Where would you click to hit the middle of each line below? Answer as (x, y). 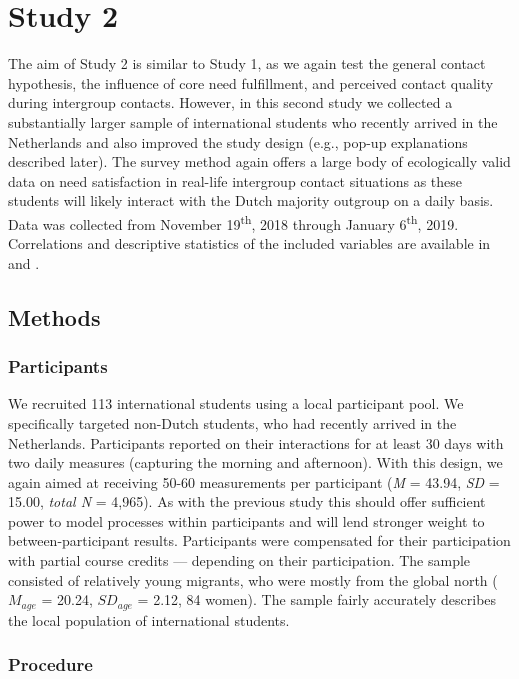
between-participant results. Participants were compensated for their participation (259, 540)
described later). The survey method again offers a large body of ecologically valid (259, 161)
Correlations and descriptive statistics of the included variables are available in (249, 243)
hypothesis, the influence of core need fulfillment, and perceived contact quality (251, 82)
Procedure (50, 664)
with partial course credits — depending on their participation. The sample (239, 560)
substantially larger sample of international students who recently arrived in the (253, 121)
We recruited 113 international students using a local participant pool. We (236, 403)
